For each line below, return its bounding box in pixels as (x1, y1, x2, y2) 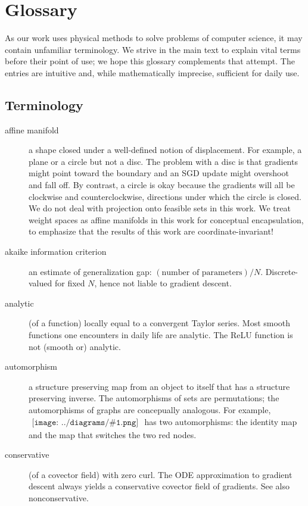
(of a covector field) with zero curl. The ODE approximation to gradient (29, 468, 293, 480)
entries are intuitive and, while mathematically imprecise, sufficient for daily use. (5, 66, 300, 79)
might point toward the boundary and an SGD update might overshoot (29, 167, 289, 179)
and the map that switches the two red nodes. (29, 428, 197, 441)
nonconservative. (29, 491, 89, 504)
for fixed (54, 277, 85, 289)
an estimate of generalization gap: (29, 265, 152, 277)
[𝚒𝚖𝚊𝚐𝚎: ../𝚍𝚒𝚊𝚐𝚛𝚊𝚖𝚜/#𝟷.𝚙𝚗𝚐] (32, 418, 139, 427)
